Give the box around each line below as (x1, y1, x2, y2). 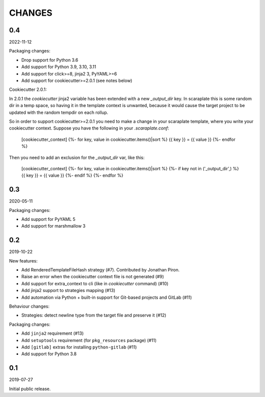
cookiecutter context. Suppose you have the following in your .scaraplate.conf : (9, 125, 169, 131)
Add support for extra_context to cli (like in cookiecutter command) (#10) (21, 280, 169, 287)
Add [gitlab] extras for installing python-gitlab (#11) (21, 344, 137, 350)
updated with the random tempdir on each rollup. (9, 109, 108, 115)
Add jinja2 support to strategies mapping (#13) (21, 288, 115, 293)
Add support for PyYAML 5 (21, 216, 76, 222)
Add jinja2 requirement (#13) (21, 330, 84, 336)
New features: (9, 258, 38, 264)
